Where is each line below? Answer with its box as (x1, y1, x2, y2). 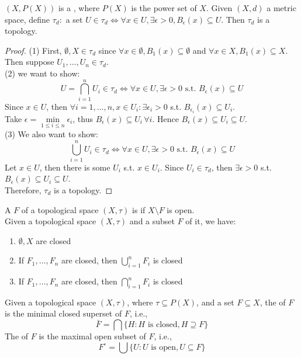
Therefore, (5, 183, 41, 196)
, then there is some (39, 161, 110, 173)
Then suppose (5, 55, 54, 68)
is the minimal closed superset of (5, 307, 122, 319)
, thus (72, 112, 93, 124)
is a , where (58, 2, 100, 13)
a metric (267, 2, 296, 13)
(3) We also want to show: (5, 128, 98, 140)
